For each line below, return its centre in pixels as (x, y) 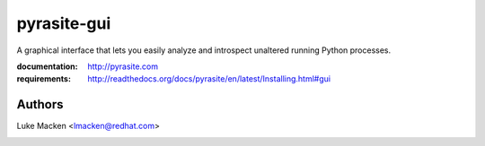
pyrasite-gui (64, 23)
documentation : (47, 66)
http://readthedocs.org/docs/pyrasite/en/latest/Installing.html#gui (209, 79)
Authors (40, 104)
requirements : (44, 79)
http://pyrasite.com (123, 66)
